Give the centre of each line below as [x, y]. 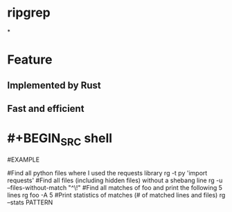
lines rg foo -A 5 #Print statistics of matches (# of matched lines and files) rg [116, 195]
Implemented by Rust [54, 85]
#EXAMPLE [24, 160]
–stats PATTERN [30, 202]
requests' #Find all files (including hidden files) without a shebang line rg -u [115, 180]
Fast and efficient [46, 108]
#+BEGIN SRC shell [60, 139]
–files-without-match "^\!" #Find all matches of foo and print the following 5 [115, 188]
